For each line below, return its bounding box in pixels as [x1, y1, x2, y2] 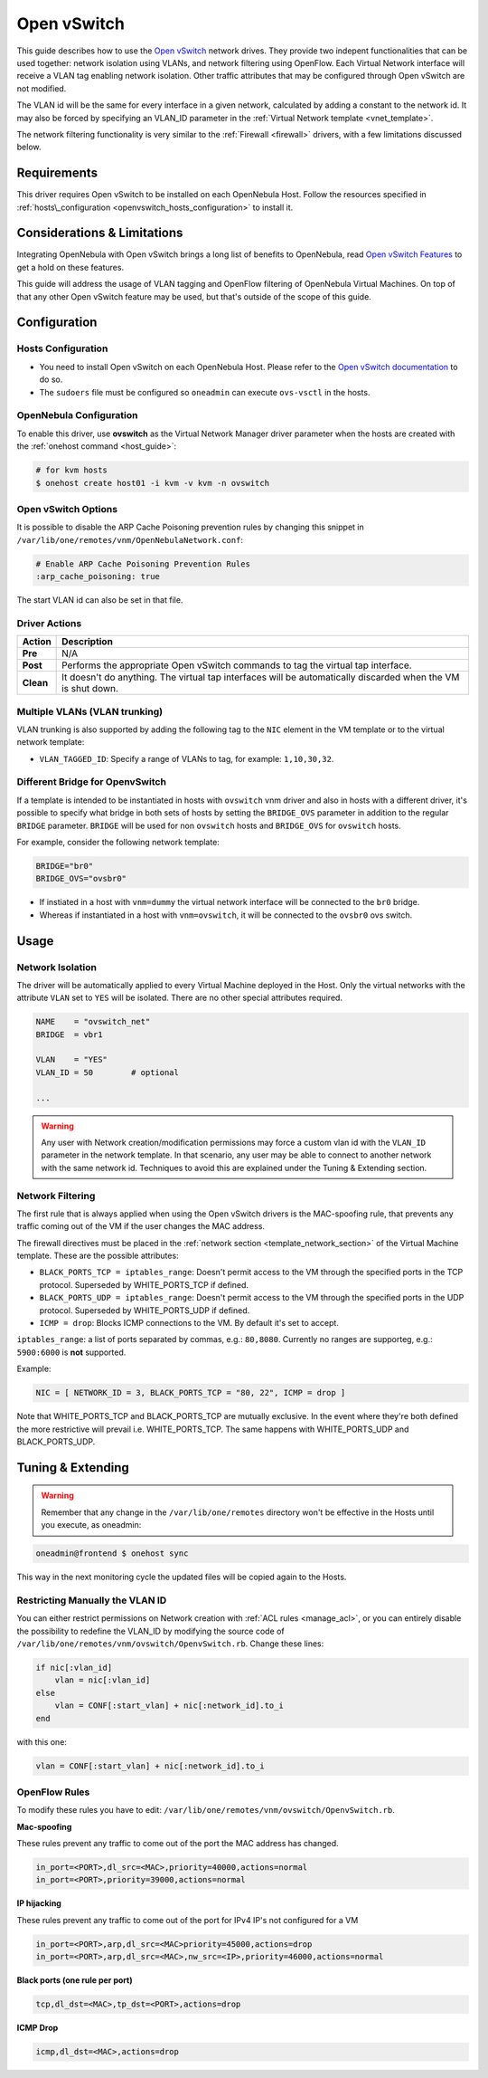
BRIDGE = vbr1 [35, 1029, 103, 1040]
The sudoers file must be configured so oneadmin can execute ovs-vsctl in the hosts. [39, 386, 371, 397]
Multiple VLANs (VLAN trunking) [16, 705, 163, 718]
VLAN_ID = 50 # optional [35, 1067, 180, 1077]
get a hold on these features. [16, 262, 125, 272]
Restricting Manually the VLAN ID [16, 1594, 167, 1606]
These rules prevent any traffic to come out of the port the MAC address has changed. [16, 1838, 339, 1849]
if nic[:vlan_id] [35, 1663, 113, 1673]
